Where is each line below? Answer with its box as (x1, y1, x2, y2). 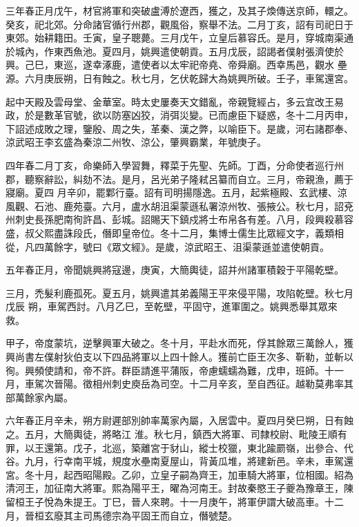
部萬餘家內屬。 (6, 390, 73, 404)
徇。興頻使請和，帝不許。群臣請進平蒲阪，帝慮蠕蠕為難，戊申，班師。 (6, 363, 324, 377)
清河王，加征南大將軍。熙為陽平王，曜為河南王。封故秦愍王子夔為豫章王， (6, 481, 344, 495)
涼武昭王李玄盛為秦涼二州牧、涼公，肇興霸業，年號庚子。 (6, 135, 266, 149)
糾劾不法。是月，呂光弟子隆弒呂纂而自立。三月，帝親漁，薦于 (72, 171, 353, 186)
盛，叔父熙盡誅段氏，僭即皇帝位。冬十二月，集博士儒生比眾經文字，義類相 (6, 225, 344, 240)
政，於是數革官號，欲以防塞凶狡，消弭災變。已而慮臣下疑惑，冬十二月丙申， (6, 108, 353, 122)
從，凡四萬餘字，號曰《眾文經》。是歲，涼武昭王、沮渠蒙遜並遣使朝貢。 (6, 239, 329, 253)
